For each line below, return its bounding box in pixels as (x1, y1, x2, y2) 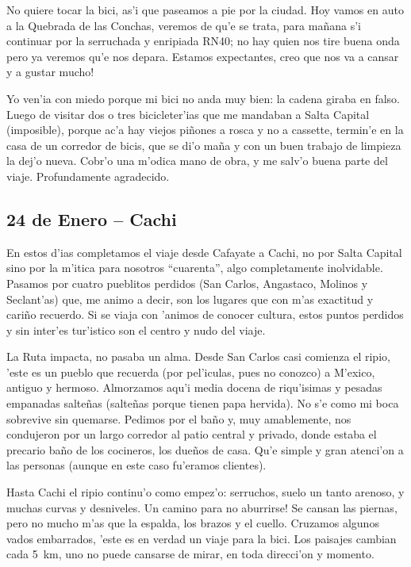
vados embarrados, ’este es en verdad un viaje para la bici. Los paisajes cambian (6, 530, 397, 546)
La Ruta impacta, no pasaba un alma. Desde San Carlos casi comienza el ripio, (6, 348, 390, 365)
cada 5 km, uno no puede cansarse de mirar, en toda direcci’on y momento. (6, 546, 375, 562)
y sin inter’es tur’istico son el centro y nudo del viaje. (6, 321, 266, 338)
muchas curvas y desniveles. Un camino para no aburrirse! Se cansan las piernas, (6, 499, 398, 515)
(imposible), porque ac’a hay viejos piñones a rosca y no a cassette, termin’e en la (6, 121, 404, 138)
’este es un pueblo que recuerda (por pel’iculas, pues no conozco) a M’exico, (6, 363, 375, 380)
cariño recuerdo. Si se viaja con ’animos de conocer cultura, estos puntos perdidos (6, 306, 404, 323)
